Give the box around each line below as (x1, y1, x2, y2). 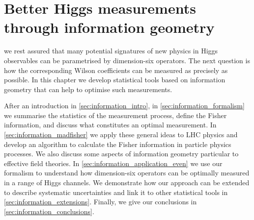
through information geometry (4, 17, 215, 37)
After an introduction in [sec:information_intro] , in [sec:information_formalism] (4, 100, 245, 111)
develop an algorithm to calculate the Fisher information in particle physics (4, 139, 231, 149)
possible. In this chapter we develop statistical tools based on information (4, 74, 226, 85)
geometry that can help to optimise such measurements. (4, 84, 172, 94)
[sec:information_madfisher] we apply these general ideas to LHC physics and (4, 129, 238, 140)
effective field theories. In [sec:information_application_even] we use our (4, 158, 223, 168)
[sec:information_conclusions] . (4, 206, 94, 216)
